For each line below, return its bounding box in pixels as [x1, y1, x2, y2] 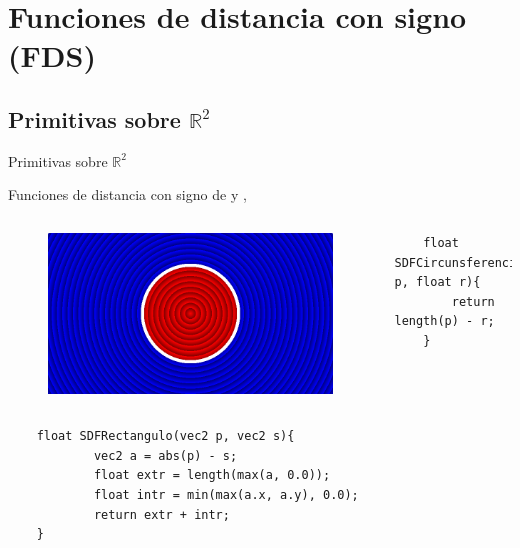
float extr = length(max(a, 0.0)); [93, 468, 331, 483]
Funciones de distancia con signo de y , [8, 184, 247, 205]
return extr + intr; [93, 507, 230, 522]
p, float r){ [394, 275, 481, 290]
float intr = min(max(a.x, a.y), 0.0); [93, 487, 359, 502]
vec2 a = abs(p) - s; [93, 448, 238, 463]
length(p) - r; [394, 314, 495, 329]
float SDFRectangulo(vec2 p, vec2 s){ [36, 429, 295, 444]
